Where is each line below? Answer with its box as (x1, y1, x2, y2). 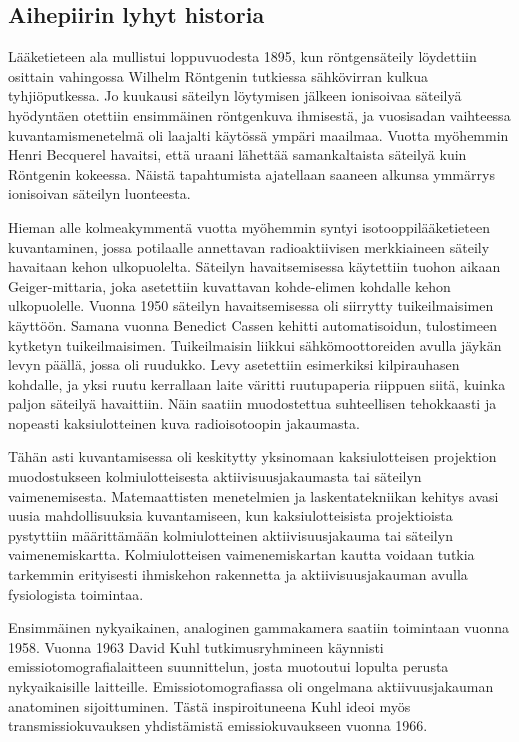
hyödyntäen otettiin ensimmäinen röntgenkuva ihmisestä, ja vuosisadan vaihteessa (8, 104, 511, 125)
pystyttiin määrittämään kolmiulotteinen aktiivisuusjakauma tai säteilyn (8, 524, 453, 545)
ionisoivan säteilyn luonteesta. (8, 183, 191, 204)
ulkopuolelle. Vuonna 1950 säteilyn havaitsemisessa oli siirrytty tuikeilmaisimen (8, 295, 494, 316)
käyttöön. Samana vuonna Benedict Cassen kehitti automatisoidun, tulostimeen (8, 314, 497, 335)
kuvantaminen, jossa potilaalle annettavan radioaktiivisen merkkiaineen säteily (8, 236, 490, 257)
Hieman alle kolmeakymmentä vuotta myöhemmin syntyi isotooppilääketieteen (8, 216, 490, 237)
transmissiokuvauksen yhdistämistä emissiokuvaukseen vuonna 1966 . (8, 715, 428, 736)
